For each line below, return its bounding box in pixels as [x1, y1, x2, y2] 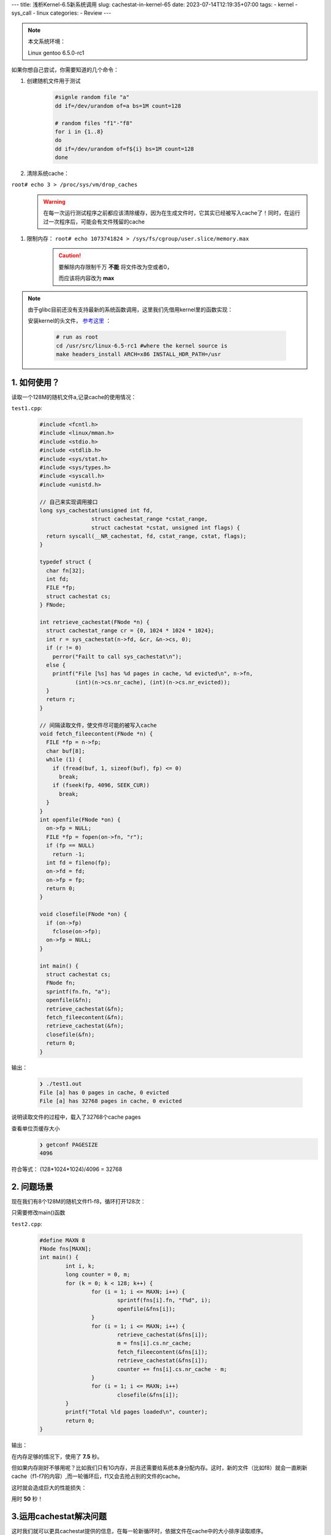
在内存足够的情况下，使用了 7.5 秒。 [11, 1453, 103, 1460]
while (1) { [46, 756, 82, 763]
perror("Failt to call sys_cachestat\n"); [52, 653, 182, 660]
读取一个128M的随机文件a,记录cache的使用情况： [11, 393, 137, 400]
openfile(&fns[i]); [116, 1305, 176, 1312]
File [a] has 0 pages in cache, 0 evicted [39, 1089, 169, 1096]
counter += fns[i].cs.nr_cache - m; [116, 1366, 227, 1372]
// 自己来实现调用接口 [39, 498, 98, 505]
